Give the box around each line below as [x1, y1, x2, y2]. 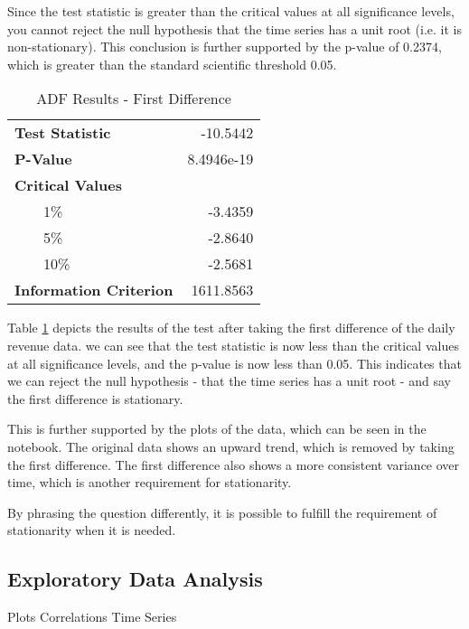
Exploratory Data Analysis [7, 565, 263, 593]
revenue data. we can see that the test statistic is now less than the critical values [7, 335, 459, 354]
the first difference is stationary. [7, 389, 183, 408]
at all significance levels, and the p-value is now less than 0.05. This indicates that [7, 353, 462, 372]
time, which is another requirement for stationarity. [7, 473, 292, 492]
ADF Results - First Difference [36, 88, 231, 109]
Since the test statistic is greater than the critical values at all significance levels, [7, 2, 455, 20]
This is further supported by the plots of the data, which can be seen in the [7, 419, 427, 438]
